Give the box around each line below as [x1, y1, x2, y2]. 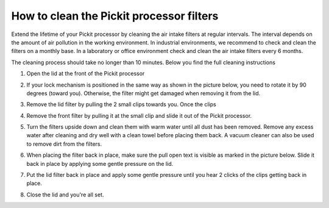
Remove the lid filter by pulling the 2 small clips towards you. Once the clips [26, 101, 216, 108]
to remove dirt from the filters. [26, 140, 102, 148]
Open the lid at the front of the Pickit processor [26, 70, 145, 77]
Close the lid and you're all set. [26, 191, 104, 198]
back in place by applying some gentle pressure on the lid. [26, 160, 174, 167]
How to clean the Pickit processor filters [11, 9, 219, 23]
